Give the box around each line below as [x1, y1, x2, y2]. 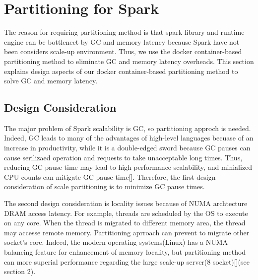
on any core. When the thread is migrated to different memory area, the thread [4, 217, 246, 228]
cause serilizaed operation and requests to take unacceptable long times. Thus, [4, 152, 243, 162]
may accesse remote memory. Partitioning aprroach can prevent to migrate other [4, 227, 250, 237]
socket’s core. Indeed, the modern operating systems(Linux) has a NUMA [4, 237, 228, 247]
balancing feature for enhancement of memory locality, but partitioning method [4, 247, 246, 257]
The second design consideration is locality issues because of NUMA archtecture [4, 198, 248, 209]
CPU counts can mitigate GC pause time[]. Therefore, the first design [4, 171, 216, 182]
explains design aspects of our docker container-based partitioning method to [4, 66, 238, 76]
